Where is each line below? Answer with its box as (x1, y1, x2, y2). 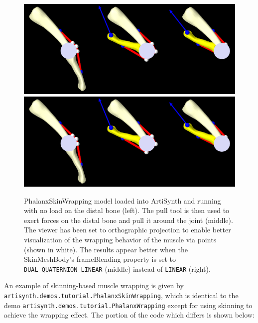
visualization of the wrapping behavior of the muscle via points (24, 234, 217, 244)
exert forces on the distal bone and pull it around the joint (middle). (24, 215, 233, 225)
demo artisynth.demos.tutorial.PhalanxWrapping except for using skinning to (4, 300, 253, 310)
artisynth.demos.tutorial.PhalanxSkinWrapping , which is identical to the (4, 290, 239, 301)
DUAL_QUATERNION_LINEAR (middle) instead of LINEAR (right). (24, 263, 211, 274)
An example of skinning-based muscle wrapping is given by (4, 280, 184, 291)
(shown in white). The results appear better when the (24, 244, 188, 254)
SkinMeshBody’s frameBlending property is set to (24, 254, 176, 264)
